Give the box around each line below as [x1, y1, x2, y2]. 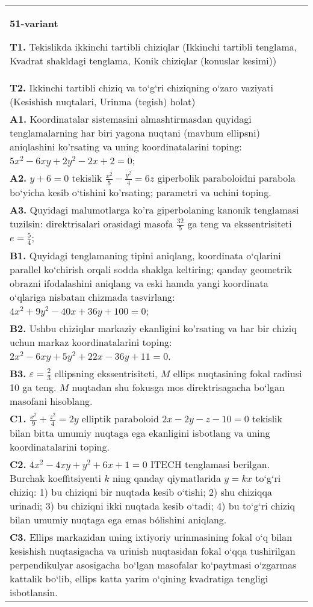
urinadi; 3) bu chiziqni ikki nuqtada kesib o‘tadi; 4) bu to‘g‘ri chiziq [10, 498, 296, 513]
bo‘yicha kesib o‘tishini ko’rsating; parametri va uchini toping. [10, 185, 271, 199]
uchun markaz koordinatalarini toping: [10, 334, 172, 349]
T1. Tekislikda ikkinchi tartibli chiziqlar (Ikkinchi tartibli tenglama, [10, 40, 297, 54]
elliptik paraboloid [81, 411, 159, 426]
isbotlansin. [10, 585, 58, 599]
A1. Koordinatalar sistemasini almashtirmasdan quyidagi [10, 112, 252, 126]
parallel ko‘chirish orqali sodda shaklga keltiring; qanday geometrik [10, 262, 292, 276]
